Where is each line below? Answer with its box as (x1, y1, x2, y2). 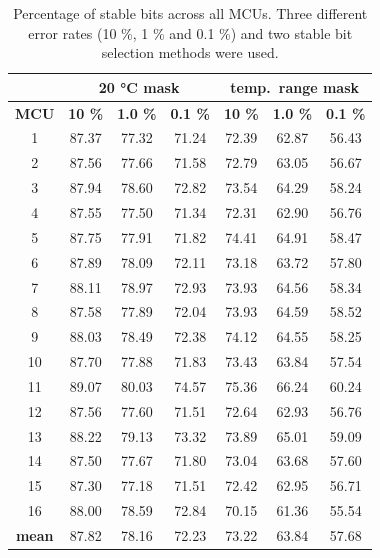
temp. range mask (230, 76, 360, 97)
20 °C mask (98, 76, 180, 97)
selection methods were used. (101, 42, 279, 63)
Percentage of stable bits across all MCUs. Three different (13, 3, 368, 23)
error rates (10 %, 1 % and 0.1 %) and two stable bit (28, 22, 353, 43)
